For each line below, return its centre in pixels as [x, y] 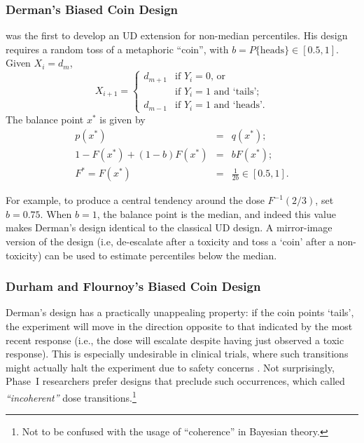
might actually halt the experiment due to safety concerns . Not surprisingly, [170, 367]
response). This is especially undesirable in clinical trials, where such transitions [177, 354]
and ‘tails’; [237, 91]
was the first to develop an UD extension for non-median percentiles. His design [177, 35]
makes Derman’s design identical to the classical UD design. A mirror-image [169, 227]
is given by [122, 119]
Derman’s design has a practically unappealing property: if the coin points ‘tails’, [180, 312]
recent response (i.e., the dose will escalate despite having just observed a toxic [175, 340]
